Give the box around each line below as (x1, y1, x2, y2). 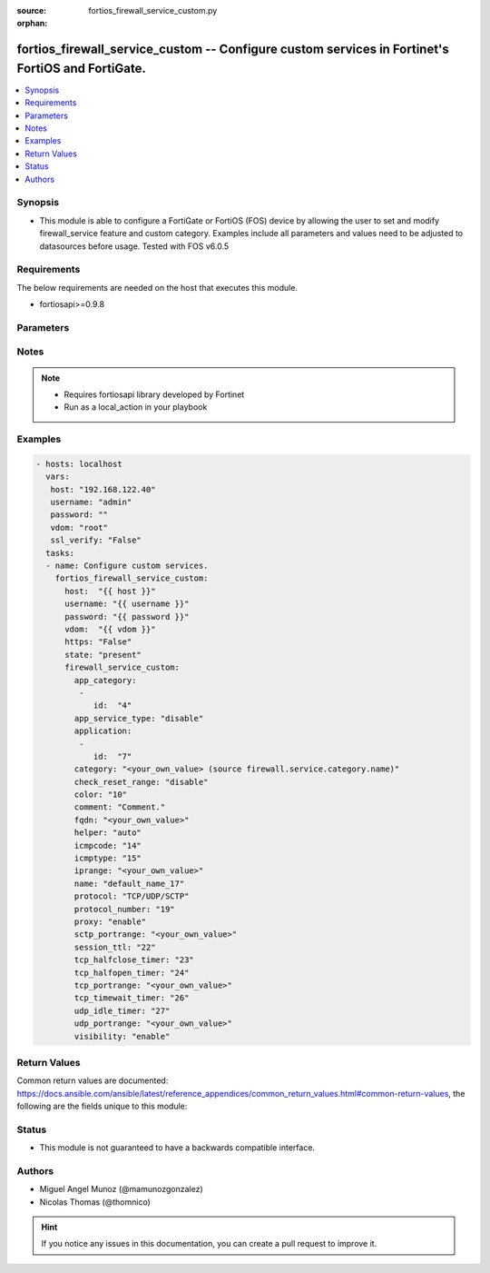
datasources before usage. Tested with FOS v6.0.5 (39, 241, 230, 252)
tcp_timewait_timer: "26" (73, 993, 190, 1003)
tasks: (45, 548, 75, 558)
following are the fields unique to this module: (16, 1100, 188, 1112)
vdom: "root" (50, 522, 109, 532)
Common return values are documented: (16, 1075, 169, 1086)
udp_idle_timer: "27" (73, 1005, 171, 1016)
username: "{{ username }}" (64, 599, 190, 609)
